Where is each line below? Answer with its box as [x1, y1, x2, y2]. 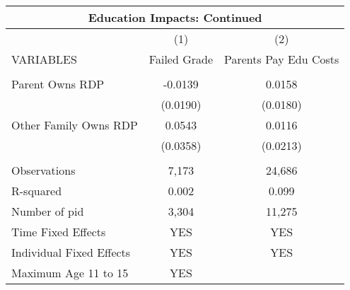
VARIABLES [11, 51, 77, 67]
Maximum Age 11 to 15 [11, 265, 129, 281]
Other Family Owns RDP [11, 117, 138, 133]
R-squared [11, 182, 62, 199]
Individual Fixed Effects [11, 244, 131, 260]
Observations [11, 162, 76, 178]
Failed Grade [148, 51, 214, 67]
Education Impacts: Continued [88, 9, 262, 25]
